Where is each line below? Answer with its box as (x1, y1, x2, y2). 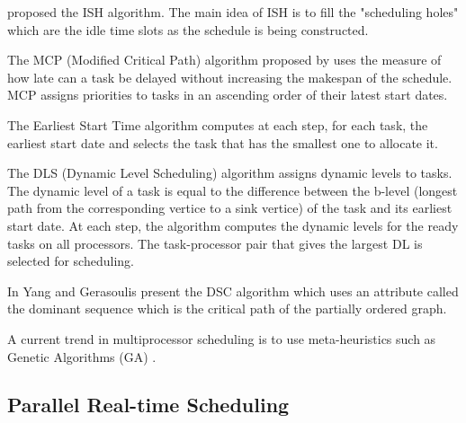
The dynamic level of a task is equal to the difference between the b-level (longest (7, 181, 458, 199)
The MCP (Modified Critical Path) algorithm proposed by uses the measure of (7, 50, 442, 69)
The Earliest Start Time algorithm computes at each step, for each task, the (7, 115, 428, 134)
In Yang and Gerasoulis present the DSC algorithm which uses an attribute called (7, 281, 459, 300)
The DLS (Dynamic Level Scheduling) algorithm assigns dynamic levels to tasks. (7, 163, 453, 182)
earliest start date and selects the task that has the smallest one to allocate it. (7, 133, 438, 152)
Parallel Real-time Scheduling (7, 391, 290, 419)
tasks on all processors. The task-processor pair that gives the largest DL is (7, 234, 423, 252)
